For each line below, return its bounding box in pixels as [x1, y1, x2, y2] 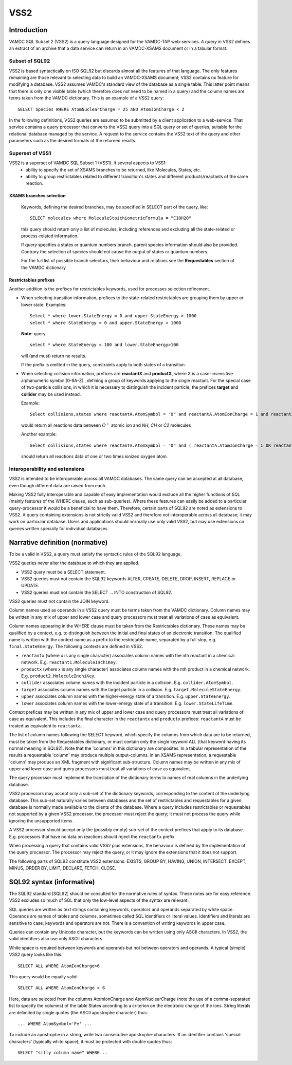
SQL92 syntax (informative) [9, 877, 95, 886]
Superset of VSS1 [9, 150, 51, 156]
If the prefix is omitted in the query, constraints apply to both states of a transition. [21, 362, 186, 368]
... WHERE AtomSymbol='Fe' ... [18, 1021, 92, 1027]
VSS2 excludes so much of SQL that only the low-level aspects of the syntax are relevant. [9, 897, 189, 903]
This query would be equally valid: [9, 973, 78, 979]
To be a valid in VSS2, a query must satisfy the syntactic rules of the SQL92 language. [9, 551, 182, 557]
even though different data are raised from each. [9, 482, 107, 488]
